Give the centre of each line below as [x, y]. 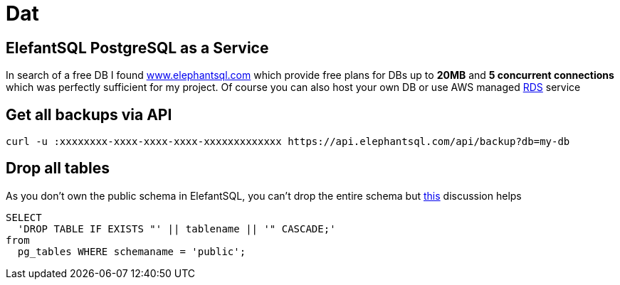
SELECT [24, 217]
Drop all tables [58, 168]
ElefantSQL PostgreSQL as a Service [137, 48]
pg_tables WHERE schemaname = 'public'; [132, 251]
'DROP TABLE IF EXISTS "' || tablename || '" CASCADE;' [177, 228]
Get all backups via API [89, 114]
